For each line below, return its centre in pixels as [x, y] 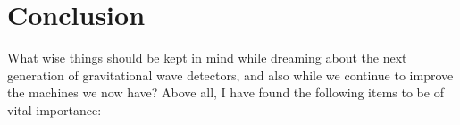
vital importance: [54, 109]
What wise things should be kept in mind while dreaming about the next [207, 58]
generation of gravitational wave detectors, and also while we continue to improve [230, 75]
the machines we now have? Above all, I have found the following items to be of [226, 92]
